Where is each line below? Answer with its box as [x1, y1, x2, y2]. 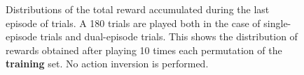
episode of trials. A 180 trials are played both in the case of [6, 15, 261, 30]
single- [263, 15, 291, 30]
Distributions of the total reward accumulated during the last [6, 2, 270, 16]
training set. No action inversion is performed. [6, 56, 209, 71]
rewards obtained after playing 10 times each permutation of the [6, 42, 282, 57]
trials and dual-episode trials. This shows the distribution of [40, 29, 298, 44]
